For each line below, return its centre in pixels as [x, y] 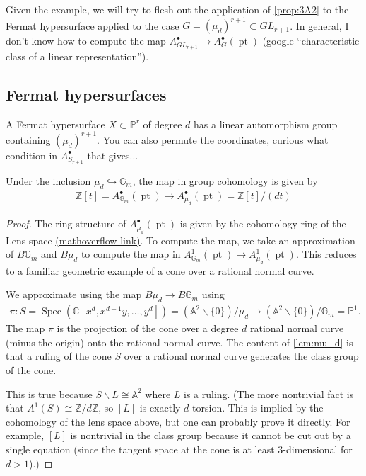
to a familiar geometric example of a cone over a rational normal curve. [160, 270]
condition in [32, 155]
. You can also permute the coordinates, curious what [213, 139]
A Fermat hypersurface [55, 124]
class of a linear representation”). [77, 56]
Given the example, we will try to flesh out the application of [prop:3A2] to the [177, 9]
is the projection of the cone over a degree [148, 328]
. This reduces [326, 254]
